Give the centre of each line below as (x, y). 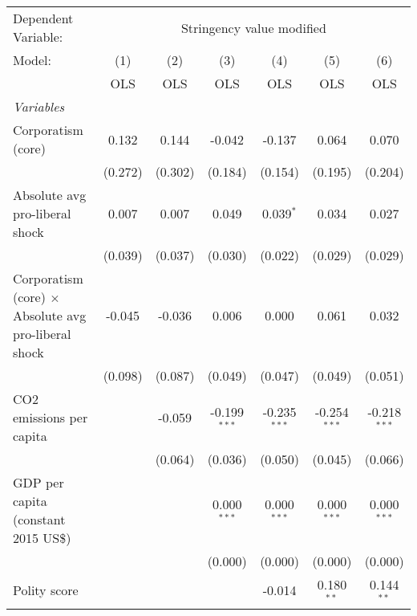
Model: (32, 60)
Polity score (46, 590)
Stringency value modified (253, 27)
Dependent (43, 18)
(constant (39, 519)
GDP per (38, 482)
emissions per (51, 417)
